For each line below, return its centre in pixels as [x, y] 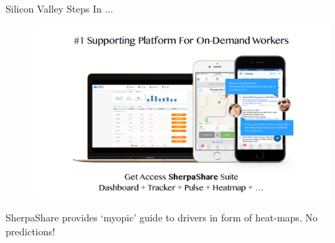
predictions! [30, 231]
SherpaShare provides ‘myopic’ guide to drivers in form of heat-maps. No [162, 218]
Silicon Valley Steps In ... [60, 8]
